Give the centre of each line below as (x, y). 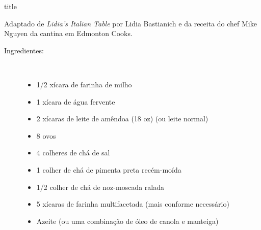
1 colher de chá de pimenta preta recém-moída (109, 169)
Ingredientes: (24, 50)
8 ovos (46, 135)
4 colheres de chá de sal (73, 153)
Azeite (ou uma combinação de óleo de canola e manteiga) (127, 221)
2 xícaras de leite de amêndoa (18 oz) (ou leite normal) (122, 119)
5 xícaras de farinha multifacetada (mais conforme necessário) (133, 204)
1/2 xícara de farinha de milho (84, 84)
